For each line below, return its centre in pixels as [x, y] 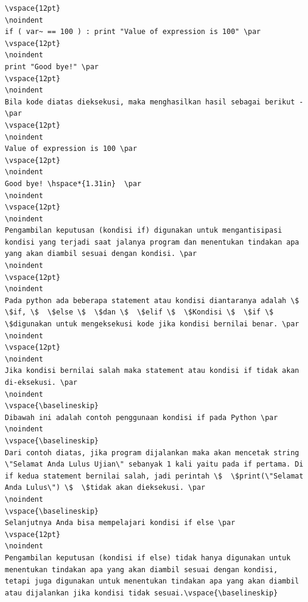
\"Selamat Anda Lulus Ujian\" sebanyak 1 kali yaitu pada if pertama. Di [154, 464]
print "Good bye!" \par [52, 67]
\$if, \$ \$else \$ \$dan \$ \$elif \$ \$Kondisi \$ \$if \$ [139, 312]
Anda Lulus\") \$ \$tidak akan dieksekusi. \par [105, 488]
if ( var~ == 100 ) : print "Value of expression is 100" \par [133, 32]
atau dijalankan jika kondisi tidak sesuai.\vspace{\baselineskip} [141, 593]
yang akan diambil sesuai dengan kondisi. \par [101, 254]
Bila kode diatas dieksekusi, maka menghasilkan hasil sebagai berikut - [154, 102]
